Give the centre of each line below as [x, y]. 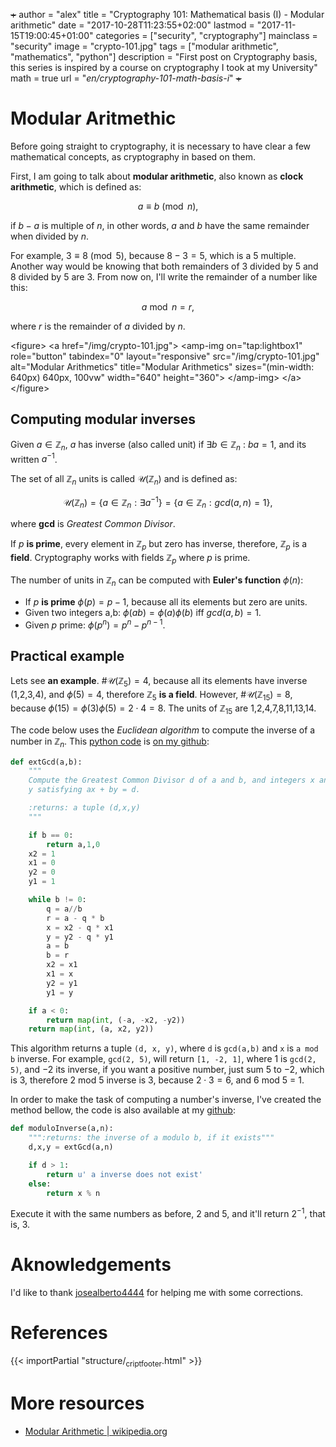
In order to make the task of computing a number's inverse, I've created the [166, 1100]
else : [40, 1184]
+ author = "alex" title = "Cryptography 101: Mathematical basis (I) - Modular [167, 14]
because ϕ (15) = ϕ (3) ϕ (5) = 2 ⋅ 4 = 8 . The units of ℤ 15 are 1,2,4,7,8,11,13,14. [163, 709]
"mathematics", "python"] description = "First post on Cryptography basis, [164, 57]
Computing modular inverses [103, 419]
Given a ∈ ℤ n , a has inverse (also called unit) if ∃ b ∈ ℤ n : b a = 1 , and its [158, 445]
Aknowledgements [91, 1265]
